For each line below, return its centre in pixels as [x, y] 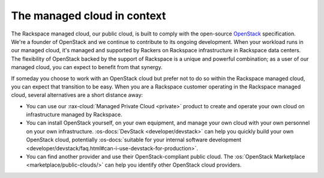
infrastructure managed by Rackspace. [74, 115]
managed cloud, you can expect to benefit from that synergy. [87, 67]
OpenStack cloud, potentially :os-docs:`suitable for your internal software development [134, 140]
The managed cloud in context [88, 16]
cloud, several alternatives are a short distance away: [77, 95]
